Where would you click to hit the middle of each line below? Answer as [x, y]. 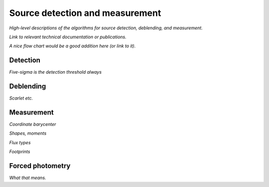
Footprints [20, 152]
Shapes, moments [28, 133]
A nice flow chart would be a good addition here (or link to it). [72, 46]
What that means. [28, 178]
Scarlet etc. [21, 98]
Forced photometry [40, 166]
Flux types [20, 142]
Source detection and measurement [85, 13]
